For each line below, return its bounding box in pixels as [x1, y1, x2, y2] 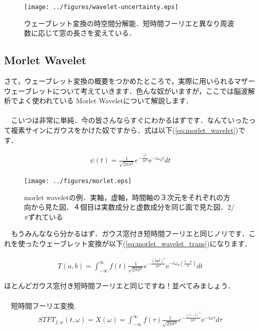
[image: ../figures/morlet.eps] [24, 177, 132, 185]
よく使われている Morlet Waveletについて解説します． [18, 95, 193, 106]
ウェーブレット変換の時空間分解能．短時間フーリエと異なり [24, 18, 220, 28]
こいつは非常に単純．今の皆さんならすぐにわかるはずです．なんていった [11, 115, 249, 125]
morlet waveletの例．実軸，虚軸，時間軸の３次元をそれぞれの [24, 192, 223, 202]
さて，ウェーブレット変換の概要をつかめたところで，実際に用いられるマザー [4, 76, 255, 86]
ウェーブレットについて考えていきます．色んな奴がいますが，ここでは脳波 [4, 85, 248, 96]
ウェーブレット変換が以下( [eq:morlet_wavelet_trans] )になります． [39, 238, 251, 248]
